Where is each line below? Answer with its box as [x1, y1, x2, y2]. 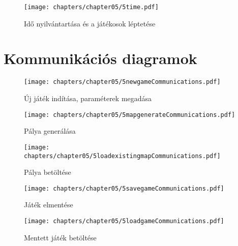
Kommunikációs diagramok [4, 48, 197, 69]
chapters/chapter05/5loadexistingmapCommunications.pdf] [24, 152, 221, 160]
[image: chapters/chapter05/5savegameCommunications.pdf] [24, 184, 224, 192]
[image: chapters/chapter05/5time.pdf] [24, 4, 159, 11]
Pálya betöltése [24, 167, 71, 177]
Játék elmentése [24, 199, 73, 210]
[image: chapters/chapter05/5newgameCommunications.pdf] [24, 78, 221, 86]
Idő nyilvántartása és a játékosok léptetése [24, 18, 156, 28]
